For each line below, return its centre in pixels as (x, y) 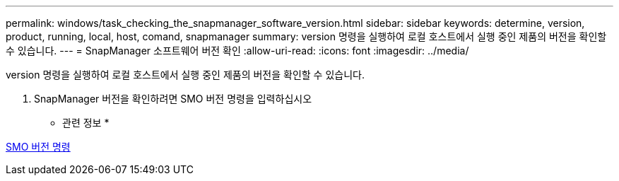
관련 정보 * (86, 123)
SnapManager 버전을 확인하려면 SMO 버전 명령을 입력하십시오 (173, 99)
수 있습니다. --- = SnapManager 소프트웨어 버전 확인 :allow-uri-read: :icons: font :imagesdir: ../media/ (237, 51)
